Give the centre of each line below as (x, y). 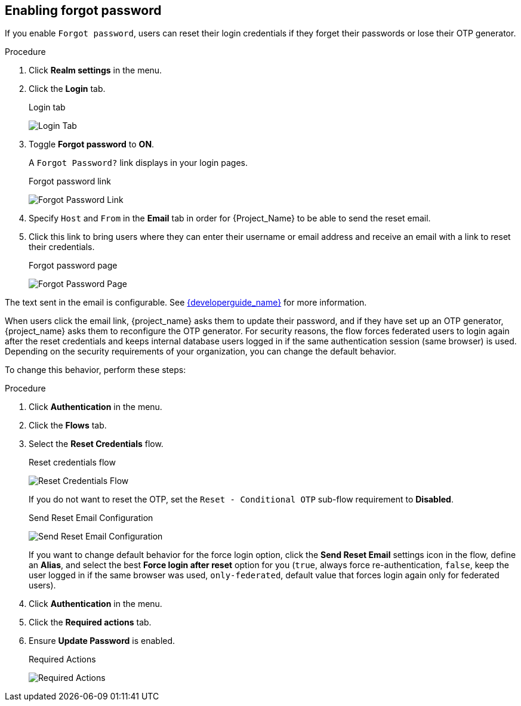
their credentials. (62, 247)
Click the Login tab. (67, 89)
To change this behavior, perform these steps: (95, 370)
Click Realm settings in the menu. (95, 70)
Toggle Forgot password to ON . (92, 144)
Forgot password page (73, 266)
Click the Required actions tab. (90, 622)
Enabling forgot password (83, 10)
